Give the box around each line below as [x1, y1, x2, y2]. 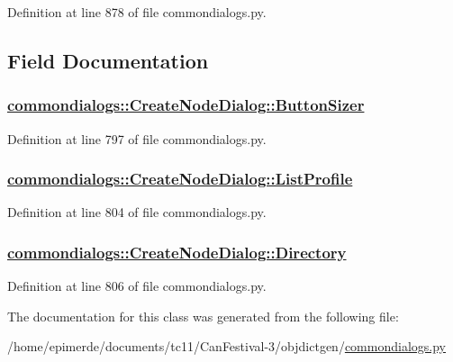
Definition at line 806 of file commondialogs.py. [7, 276, 267, 295]
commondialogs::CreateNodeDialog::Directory [7, 240, 347, 263]
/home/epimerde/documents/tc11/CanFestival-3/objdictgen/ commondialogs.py [7, 337, 446, 356]
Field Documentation [7, 46, 209, 74]
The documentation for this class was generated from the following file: [7, 306, 399, 325]
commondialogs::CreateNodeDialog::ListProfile [7, 167, 353, 190]
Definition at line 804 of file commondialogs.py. [7, 203, 267, 222]
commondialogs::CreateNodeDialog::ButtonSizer [7, 94, 365, 116]
